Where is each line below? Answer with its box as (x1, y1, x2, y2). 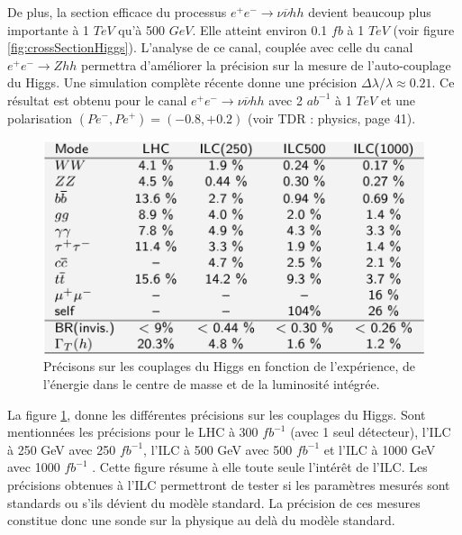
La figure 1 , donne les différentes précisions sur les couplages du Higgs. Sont (7, 404, 426, 423)
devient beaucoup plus (308, 3, 431, 21)
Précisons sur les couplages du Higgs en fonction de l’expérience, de (43, 357, 415, 376)
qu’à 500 (118, 20, 166, 39)
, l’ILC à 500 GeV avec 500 (143, 440, 293, 458)
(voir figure (393, 20, 455, 39)
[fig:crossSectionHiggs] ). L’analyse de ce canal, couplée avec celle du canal (7, 38, 413, 57)
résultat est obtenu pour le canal (7, 90, 187, 109)
